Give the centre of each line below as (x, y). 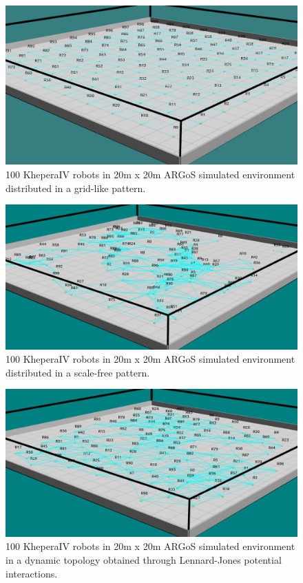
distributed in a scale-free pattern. (78, 372)
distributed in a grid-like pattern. (76, 188)
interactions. (32, 573)
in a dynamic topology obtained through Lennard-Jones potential (144, 560)
